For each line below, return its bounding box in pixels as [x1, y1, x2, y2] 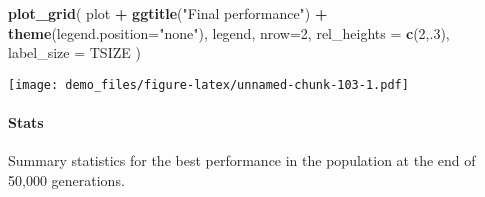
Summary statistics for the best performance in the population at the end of [8, 150, 476, 171]
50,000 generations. [8, 169, 125, 190]
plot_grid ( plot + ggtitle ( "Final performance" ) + [8, 3, 328, 23]
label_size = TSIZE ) [8, 42, 141, 63]
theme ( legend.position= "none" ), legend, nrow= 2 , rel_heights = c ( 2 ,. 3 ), [8, 22, 450, 43]
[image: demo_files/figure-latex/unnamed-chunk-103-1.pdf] [8, 77, 409, 92]
